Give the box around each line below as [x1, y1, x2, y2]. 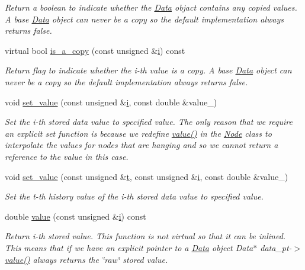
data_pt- [260, 241, 292, 253]
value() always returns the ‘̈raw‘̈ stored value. [5, 253, 168, 265]
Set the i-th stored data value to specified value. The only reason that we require [5, 115, 293, 128]
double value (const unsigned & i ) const [5, 210, 146, 222]
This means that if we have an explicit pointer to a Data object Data [5, 241, 253, 253]
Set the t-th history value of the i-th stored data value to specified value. [5, 190, 264, 202]
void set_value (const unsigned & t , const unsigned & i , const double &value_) [5, 170, 288, 182]
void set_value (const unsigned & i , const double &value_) [5, 95, 217, 108]
